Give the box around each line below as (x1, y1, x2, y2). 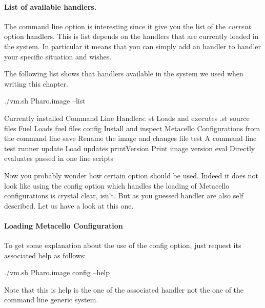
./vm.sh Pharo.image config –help (4, 267, 110, 278)
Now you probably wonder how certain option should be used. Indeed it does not (4, 170, 258, 180)
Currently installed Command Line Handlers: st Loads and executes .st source (4, 112, 250, 123)
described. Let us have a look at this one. (4, 200, 134, 211)
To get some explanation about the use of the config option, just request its (4, 240, 241, 251)
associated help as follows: (4, 250, 86, 260)
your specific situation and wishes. (4, 51, 112, 61)
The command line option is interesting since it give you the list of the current (4, 20, 251, 31)
